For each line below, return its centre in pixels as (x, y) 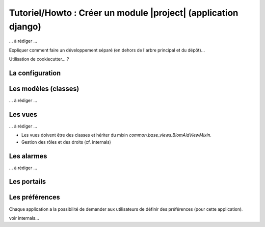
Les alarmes (28, 156)
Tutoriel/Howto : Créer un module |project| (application (124, 13)
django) (25, 26)
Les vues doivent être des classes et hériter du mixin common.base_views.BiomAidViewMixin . (116, 135)
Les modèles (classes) (44, 88)
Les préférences (35, 197)
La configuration (35, 73)
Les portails (27, 182)
